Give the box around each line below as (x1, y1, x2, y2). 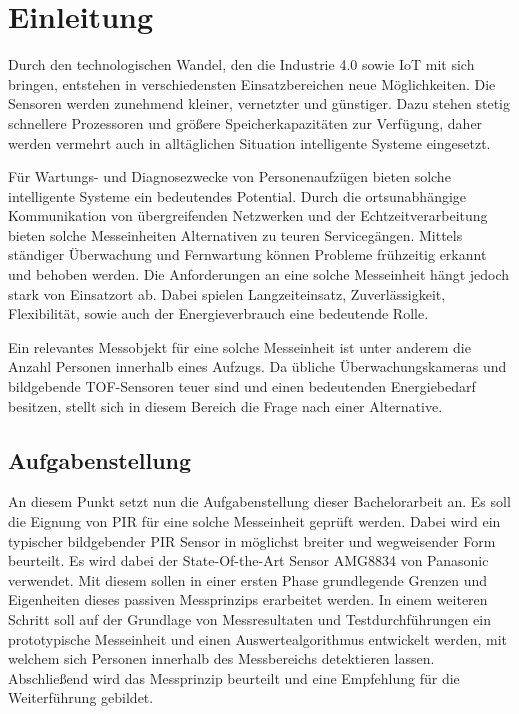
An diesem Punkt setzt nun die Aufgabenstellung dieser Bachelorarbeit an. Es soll (8, 491, 511, 512)
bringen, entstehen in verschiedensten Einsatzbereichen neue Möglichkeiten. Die (8, 73, 496, 94)
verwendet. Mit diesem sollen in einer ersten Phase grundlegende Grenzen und (8, 569, 488, 590)
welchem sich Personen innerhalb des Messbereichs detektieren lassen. (8, 648, 435, 669)
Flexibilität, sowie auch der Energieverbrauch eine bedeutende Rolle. (8, 303, 429, 324)
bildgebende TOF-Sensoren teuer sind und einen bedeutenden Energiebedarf (8, 376, 476, 397)
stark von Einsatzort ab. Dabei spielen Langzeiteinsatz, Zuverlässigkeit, (8, 283, 446, 304)
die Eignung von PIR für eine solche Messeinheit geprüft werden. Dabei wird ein (8, 511, 501, 532)
